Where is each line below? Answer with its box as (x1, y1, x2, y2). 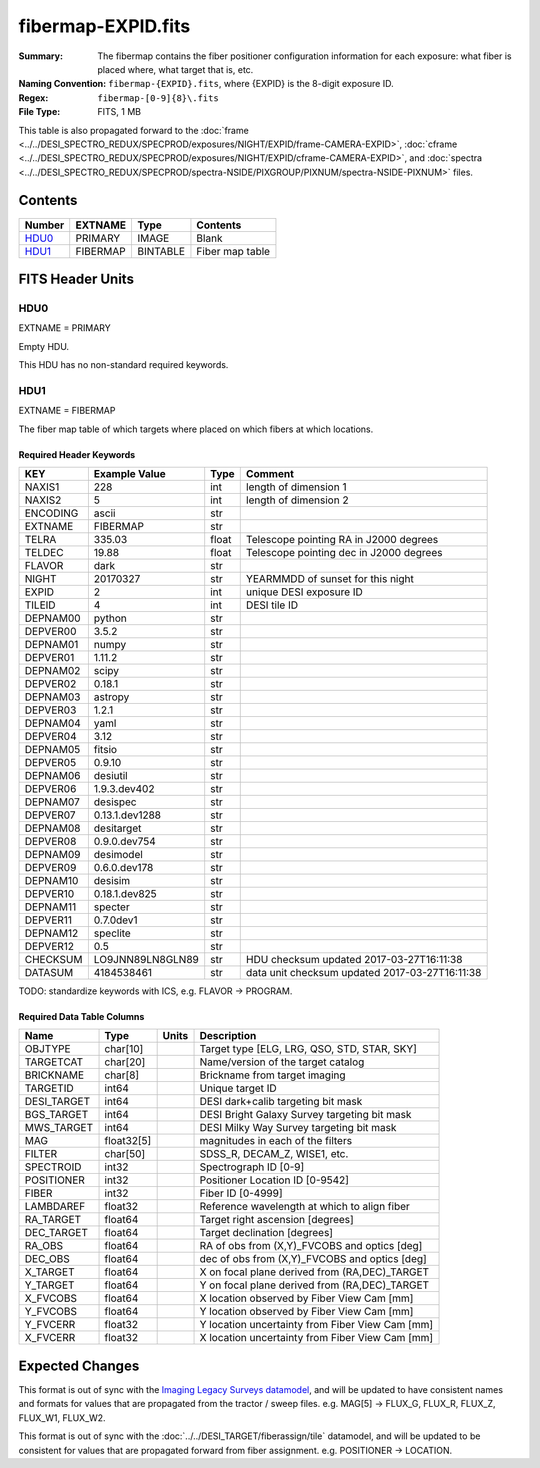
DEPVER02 (24, 677, 77, 691)
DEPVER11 (24, 913, 73, 927)
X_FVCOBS (24, 1291, 78, 1305)
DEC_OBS (24, 1252, 70, 1266)
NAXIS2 (24, 493, 62, 507)
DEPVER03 (24, 703, 77, 717)
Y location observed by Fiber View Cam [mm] (199, 1305, 414, 1319)
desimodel (93, 848, 144, 862)
